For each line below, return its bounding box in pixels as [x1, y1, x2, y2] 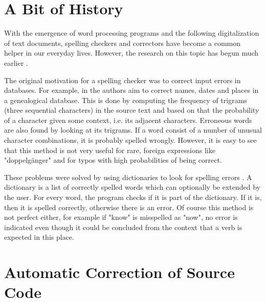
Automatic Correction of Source [4, 262, 235, 283]
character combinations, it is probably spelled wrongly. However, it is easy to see [4, 135, 257, 145]
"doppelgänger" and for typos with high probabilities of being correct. [4, 155, 222, 165]
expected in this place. [4, 232, 74, 242]
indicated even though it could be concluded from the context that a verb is [4, 221, 242, 232]
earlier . [4, 57, 28, 68]
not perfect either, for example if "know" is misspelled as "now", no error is [4, 212, 238, 222]
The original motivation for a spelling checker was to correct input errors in [4, 74, 241, 85]
